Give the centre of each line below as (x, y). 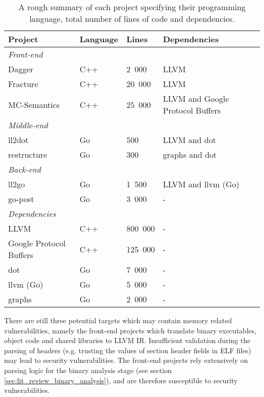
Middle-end (28, 125)
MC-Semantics (34, 104)
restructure (28, 154)
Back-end (25, 169)
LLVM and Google (196, 98)
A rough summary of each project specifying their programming (132, 7)
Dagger (21, 69)
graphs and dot (190, 154)
